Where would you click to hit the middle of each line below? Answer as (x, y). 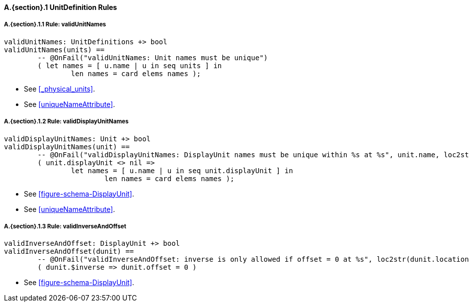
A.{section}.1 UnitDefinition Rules (61, 7)
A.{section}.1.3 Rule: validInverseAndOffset (65, 226)
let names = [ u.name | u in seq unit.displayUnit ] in (182, 170)
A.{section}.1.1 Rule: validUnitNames (55, 25)
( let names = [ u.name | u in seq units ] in (130, 65)
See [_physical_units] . (60, 89)
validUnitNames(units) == (54, 50)
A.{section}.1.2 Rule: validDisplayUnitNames (66, 122)
